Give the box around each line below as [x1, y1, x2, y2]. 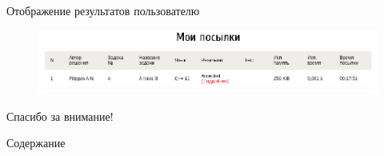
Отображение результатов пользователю [6, 2, 200, 18]
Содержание [6, 134, 66, 151]
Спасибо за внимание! [6, 107, 114, 124]
